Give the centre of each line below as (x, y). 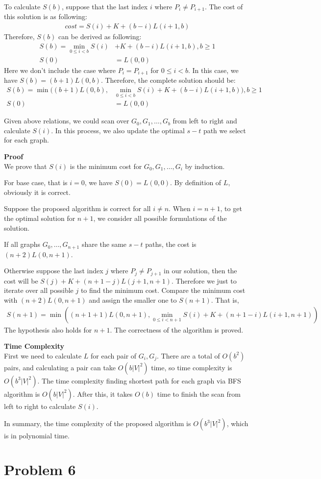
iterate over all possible (39, 290)
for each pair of (114, 355)
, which (237, 423)
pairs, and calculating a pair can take (60, 367)
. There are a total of (188, 355)
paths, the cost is (171, 244)
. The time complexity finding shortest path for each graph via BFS (139, 380)
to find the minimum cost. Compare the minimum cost (163, 290)
